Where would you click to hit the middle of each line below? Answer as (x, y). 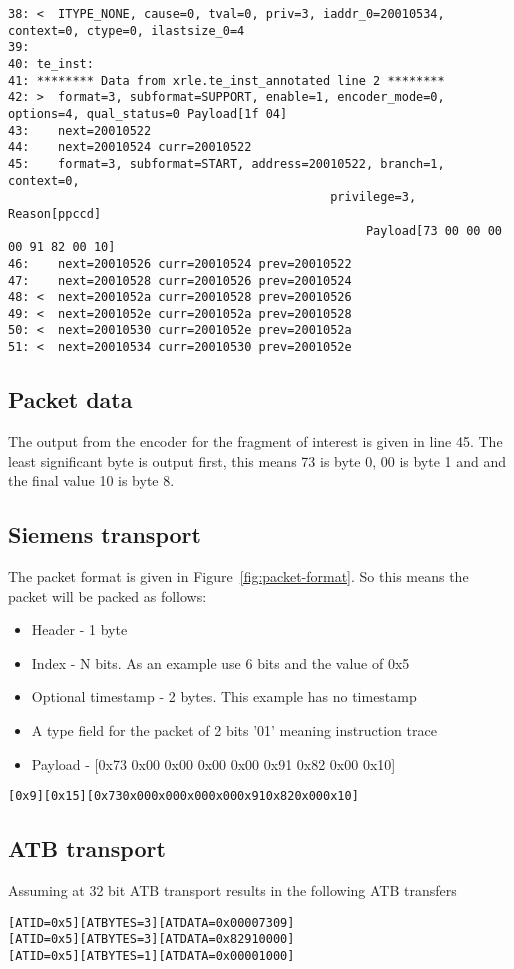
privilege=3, (373, 197)
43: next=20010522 (80, 130)
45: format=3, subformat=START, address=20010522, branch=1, (226, 163)
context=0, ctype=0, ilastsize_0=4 (126, 30)
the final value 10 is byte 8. (91, 480)
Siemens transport (104, 534)
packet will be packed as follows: (107, 595)
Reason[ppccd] (55, 213)
